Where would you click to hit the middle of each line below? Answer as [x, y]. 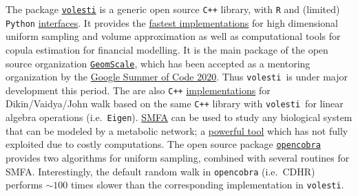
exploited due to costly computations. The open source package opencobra [163, 144]
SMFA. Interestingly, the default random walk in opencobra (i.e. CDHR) [160, 171]
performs [24, 185]
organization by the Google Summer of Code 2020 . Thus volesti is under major [177, 77]
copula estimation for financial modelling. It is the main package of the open [167, 49]
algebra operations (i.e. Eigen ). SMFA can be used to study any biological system [179, 117]
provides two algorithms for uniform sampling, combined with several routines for [178, 158]
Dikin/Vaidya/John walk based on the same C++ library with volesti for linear [175, 104]
